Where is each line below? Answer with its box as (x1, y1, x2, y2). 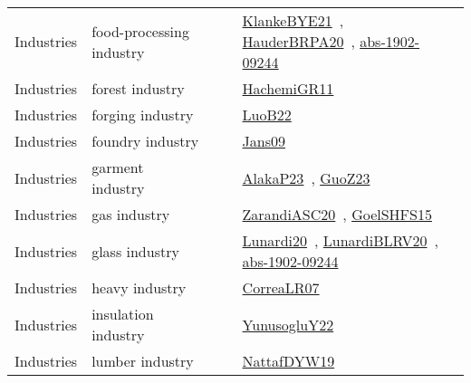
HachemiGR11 (242, 78, 334, 99)
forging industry (91, 104, 194, 125)
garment (91, 157, 144, 177)
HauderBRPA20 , (242, 31, 355, 52)
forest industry (91, 78, 185, 99)
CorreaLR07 (242, 277, 320, 298)
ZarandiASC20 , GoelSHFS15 (242, 204, 432, 225)
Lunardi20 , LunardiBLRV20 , (242, 230, 439, 251)
